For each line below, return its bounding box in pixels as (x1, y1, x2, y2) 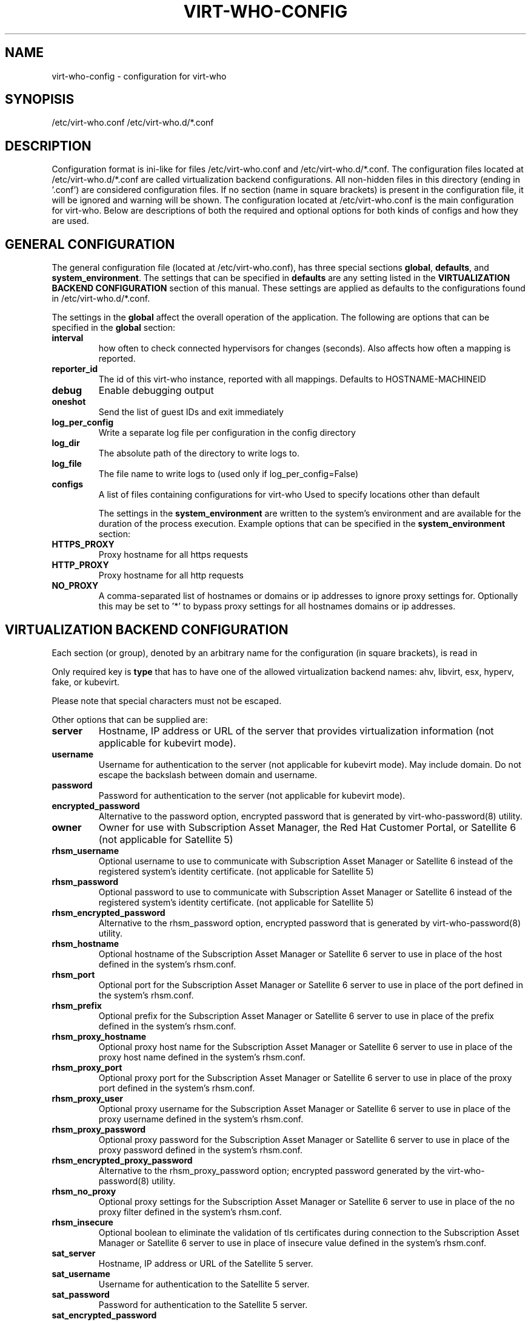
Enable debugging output (98, 384, 214, 397)
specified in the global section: (52, 322, 175, 333)
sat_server (52, 1247, 96, 1258)
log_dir (52, 438, 80, 449)
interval (52, 333, 84, 344)
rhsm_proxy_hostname (52, 1031, 147, 1042)
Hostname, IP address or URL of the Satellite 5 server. (98, 1258, 313, 1269)
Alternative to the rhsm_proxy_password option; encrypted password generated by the (98, 1165, 445, 1176)
